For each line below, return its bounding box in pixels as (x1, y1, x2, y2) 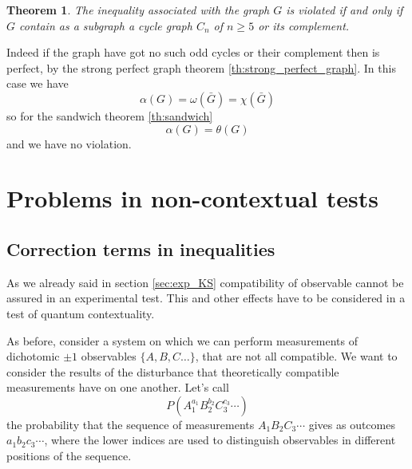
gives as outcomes (308, 416, 395, 432)
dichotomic (6, 348, 60, 365)
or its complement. (258, 17, 350, 33)
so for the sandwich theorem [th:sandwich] (6, 107, 213, 124)
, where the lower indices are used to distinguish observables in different (44, 432, 396, 448)
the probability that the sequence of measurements (6, 416, 255, 432)
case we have (6, 75, 69, 92)
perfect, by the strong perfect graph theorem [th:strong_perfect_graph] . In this (6, 59, 396, 76)
